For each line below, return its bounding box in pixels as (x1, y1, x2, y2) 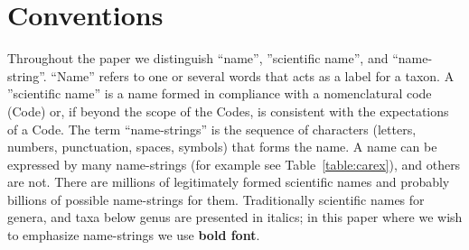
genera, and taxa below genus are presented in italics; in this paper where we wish (7, 208, 463, 227)
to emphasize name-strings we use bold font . (7, 226, 260, 245)
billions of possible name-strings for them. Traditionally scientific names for (7, 190, 425, 208)
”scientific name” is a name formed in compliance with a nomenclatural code (7, 84, 432, 103)
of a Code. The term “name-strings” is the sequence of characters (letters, (7, 119, 417, 138)
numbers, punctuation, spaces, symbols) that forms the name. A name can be (7, 137, 437, 156)
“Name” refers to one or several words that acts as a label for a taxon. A (51, 66, 455, 85)
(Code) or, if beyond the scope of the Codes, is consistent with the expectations (7, 101, 449, 120)
